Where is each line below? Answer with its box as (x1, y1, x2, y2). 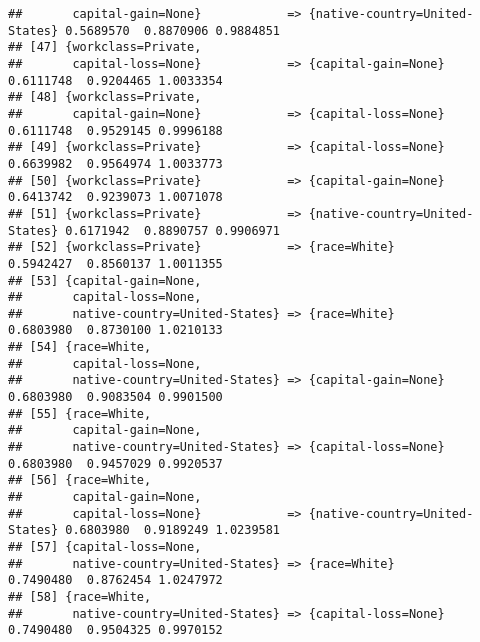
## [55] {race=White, (8, 406, 152, 421)
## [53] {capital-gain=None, (8, 273, 202, 288)
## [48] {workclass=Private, (8, 90, 202, 105)
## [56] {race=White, (8, 473, 152, 488)
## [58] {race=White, (8, 589, 152, 604)
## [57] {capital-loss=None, (8, 540, 202, 554)
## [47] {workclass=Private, (8, 40, 202, 55)
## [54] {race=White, (8, 340, 152, 355)
